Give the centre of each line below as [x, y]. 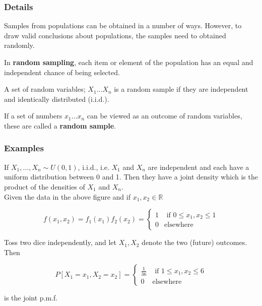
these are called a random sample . [60, 125]
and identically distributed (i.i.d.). [57, 99]
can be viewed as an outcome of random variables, [165, 116]
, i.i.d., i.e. [93, 167]
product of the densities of [45, 186]
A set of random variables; [45, 89]
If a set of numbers [33, 116]
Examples [24, 148]
